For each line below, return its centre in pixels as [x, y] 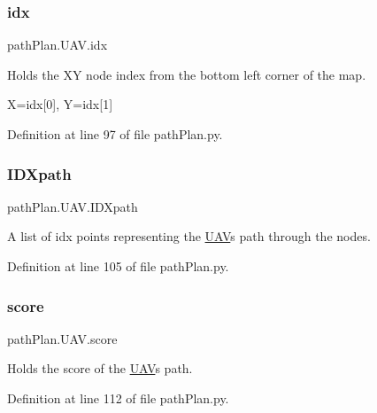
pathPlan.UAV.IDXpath [73, 206]
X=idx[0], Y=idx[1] [60, 104]
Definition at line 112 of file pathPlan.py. [118, 398]
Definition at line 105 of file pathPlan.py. [118, 266]
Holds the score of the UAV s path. [100, 368]
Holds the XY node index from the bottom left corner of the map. [187, 74]
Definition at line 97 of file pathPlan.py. [115, 134]
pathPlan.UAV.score [62, 338]
